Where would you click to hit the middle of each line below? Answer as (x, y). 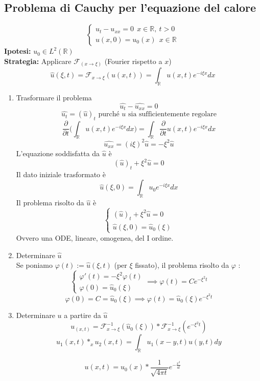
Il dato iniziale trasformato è (61, 174)
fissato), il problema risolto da (182, 265)
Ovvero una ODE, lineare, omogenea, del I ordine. (95, 237)
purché (109, 114)
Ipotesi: (18, 51)
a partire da (82, 315)
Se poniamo (34, 265)
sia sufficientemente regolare (172, 114)
